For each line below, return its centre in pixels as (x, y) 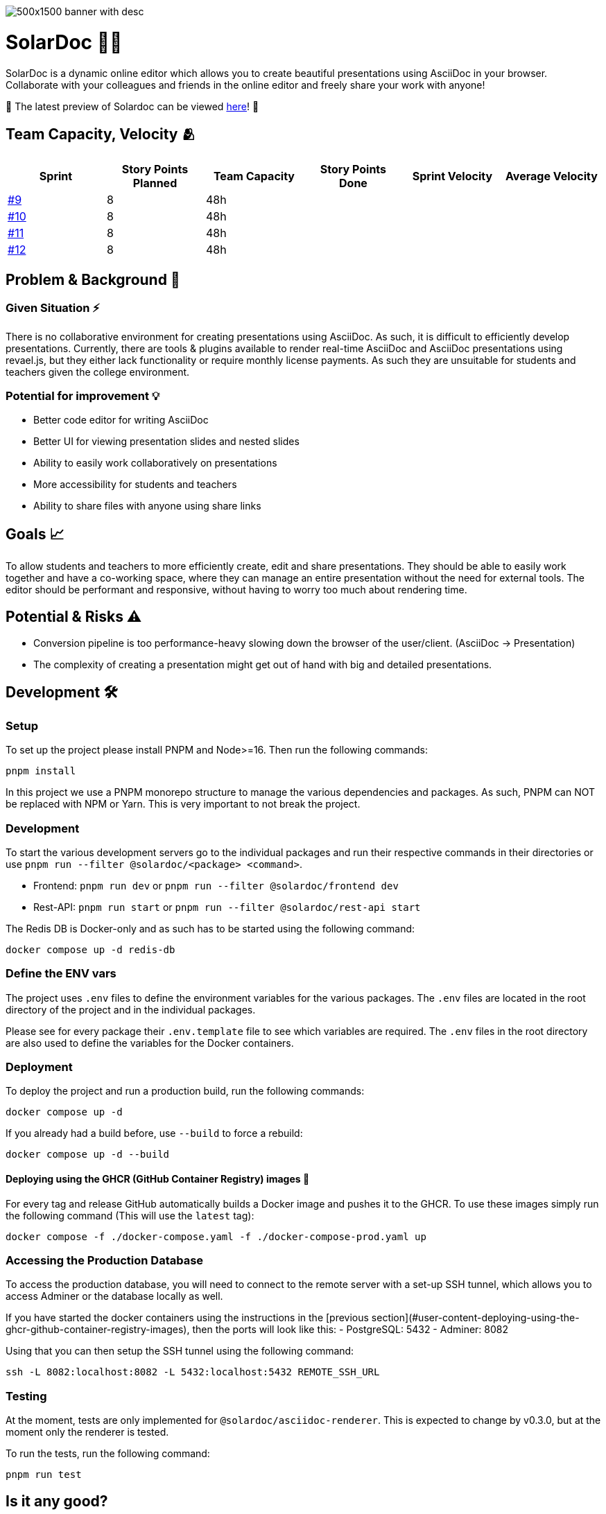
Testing (26, 1396)
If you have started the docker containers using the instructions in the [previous (187, 1318)
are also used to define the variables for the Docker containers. (150, 1043)
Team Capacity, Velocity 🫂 (101, 134)
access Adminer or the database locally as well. (114, 1296)
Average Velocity (551, 176)
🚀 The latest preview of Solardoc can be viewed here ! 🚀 (132, 106)
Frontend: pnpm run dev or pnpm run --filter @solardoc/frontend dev (216, 885)
